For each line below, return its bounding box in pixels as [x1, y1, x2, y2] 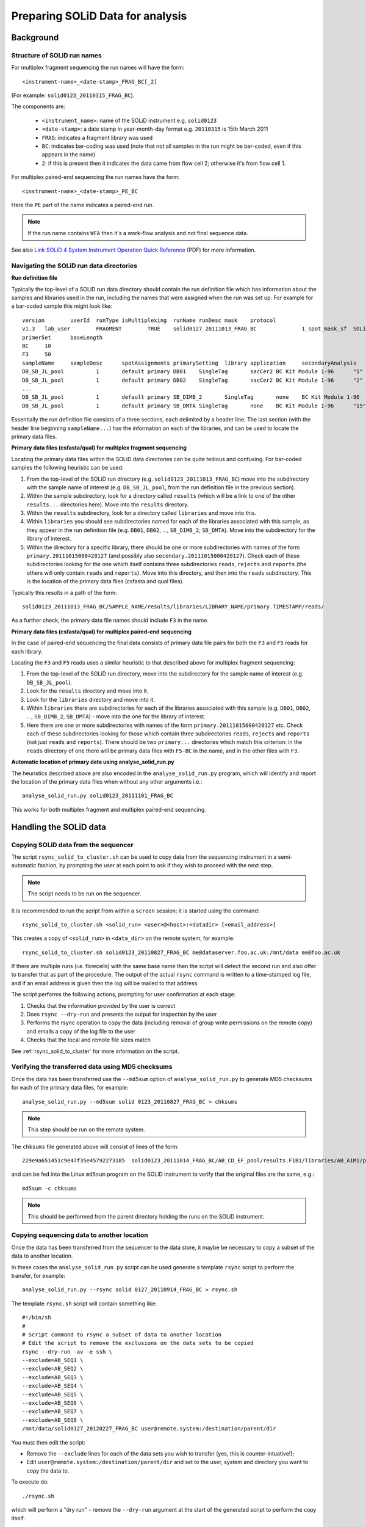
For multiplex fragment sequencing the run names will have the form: [11, 64, 185, 71]
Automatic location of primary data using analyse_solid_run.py [11, 758, 175, 766]
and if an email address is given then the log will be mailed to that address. [11, 979, 199, 986]
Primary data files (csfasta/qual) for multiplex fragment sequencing [11, 444, 187, 451]
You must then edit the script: [11, 1438, 85, 1446]
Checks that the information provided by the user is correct [26, 1002, 176, 1009]
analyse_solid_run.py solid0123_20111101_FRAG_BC [22, 792, 174, 800]
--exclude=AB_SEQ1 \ [22, 1357, 84, 1364]
